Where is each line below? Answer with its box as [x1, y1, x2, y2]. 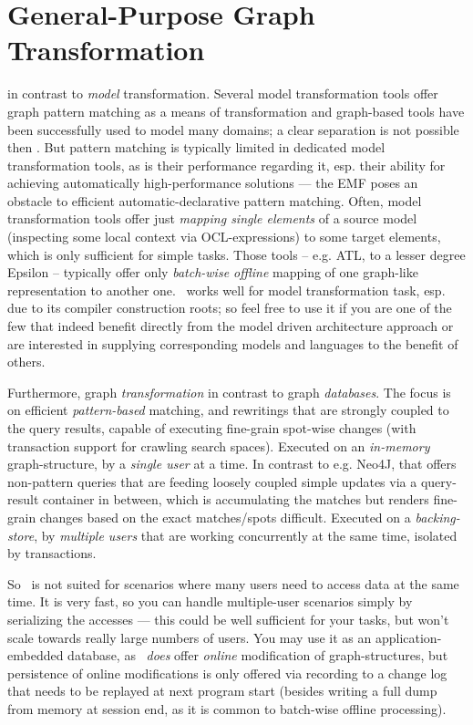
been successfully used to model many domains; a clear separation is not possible [7, 119, 459, 139]
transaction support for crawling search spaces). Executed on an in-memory [7, 436, 430, 455]
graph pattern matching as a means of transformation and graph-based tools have [7, 101, 465, 120]
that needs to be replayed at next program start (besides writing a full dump [7, 681, 437, 700]
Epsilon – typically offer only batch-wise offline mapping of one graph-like [7, 263, 418, 282]
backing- [415, 507, 460, 526]
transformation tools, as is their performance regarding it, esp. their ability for [7, 155, 446, 174]
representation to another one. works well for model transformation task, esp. [7, 280, 446, 299]
